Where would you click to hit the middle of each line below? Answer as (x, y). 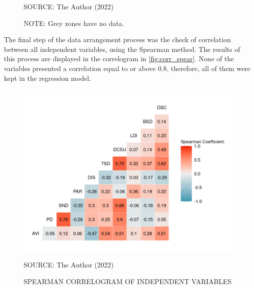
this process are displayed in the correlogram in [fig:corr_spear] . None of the (119, 59)
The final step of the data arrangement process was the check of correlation (117, 39)
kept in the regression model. (48, 78)
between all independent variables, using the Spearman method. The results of (122, 49)
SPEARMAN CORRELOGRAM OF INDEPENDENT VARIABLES (128, 281)
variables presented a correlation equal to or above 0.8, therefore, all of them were (127, 68)
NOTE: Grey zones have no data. (74, 23)
